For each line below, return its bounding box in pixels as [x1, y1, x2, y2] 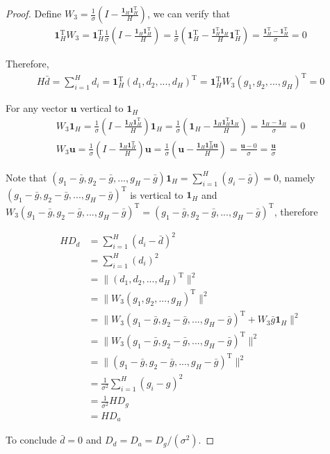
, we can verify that [147, 6, 231, 20]
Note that [6, 170, 47, 184]
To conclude [6, 432, 57, 447]
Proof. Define [6, 6, 62, 20]
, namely [279, 170, 315, 184]
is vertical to [130, 187, 183, 202]
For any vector [6, 101, 67, 115]
